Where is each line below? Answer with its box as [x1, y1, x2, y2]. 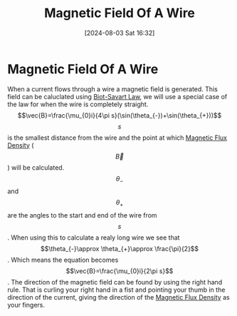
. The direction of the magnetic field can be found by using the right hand [7, 278, 223, 287]
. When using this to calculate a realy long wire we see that [7, 233, 180, 242]
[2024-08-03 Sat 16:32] [84, 29, 155, 37]
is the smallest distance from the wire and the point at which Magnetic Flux [7, 133, 228, 142]
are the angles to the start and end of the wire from [7, 211, 158, 220]
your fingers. [7, 301, 45, 310]
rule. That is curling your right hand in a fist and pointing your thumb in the [7, 285, 226, 294]
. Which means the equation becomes [7, 255, 119, 265]
